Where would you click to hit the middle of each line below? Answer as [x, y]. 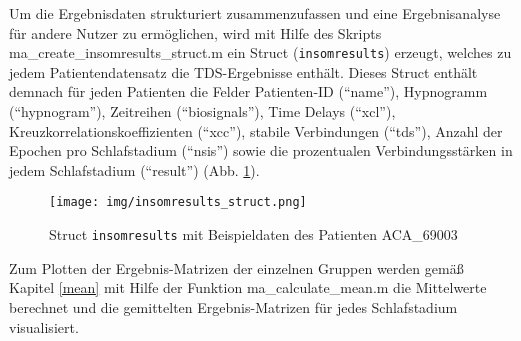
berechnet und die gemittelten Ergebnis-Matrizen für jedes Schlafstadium [233, 306]
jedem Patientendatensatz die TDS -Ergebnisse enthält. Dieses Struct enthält [243, 71]
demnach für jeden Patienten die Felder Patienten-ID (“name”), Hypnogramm [248, 91]
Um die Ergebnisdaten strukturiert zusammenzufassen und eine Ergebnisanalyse [255, 13]
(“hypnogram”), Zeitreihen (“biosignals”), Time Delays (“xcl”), [202, 111]
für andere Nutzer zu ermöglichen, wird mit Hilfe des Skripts [195, 32]
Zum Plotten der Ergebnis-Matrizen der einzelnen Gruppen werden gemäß [236, 267]
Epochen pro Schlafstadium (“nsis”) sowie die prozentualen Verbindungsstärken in [261, 150]
